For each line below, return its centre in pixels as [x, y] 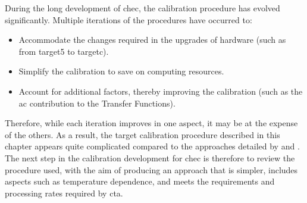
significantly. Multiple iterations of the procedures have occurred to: [129, 19]
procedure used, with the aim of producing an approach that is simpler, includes [151, 169]
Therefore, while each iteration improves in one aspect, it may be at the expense [151, 123]
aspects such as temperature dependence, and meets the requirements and [140, 181]
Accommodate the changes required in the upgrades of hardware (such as [152, 40]
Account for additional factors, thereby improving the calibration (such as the [161, 91]
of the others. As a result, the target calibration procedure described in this [142, 134]
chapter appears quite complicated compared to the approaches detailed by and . [152, 146]
